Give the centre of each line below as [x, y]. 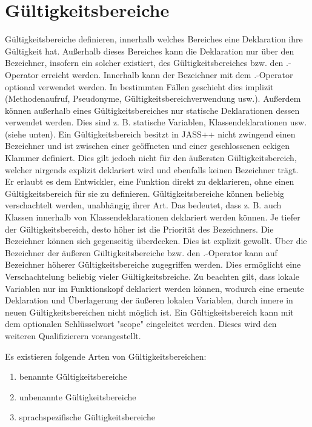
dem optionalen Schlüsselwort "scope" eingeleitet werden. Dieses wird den [141, 324]
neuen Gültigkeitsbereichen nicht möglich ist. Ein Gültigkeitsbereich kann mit [149, 312]
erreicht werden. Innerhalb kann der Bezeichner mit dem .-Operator [167, 74]
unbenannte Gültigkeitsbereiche [78, 396]
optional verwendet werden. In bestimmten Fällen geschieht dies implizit [139, 86]
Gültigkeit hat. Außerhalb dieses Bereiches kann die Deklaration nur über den [150, 51]
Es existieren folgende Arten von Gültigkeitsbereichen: [106, 356]
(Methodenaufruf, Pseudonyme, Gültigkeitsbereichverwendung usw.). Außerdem [153, 98]
